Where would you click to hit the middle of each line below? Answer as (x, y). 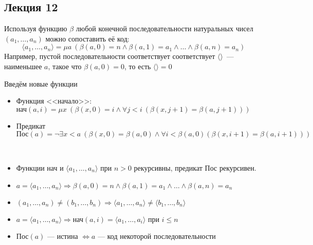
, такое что (65, 66)
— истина (63, 237)
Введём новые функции (41, 83)
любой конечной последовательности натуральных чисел (164, 28)
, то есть (137, 66)
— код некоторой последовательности (157, 237)
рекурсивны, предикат (168, 167)
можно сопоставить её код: (87, 38)
